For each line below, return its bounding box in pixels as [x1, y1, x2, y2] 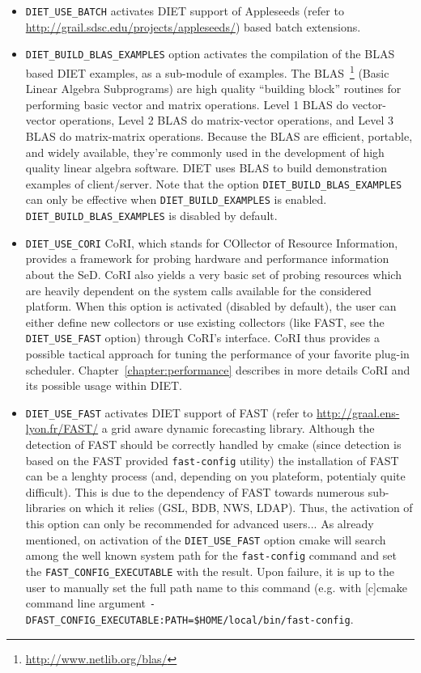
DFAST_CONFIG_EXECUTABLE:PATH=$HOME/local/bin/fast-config [25, 614, 351, 626]
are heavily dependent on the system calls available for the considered [25, 281, 372, 298]
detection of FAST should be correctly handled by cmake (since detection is [25, 436, 402, 452]
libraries [25, 499, 66, 516]
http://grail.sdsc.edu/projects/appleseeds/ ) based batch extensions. [25, 18, 361, 35]
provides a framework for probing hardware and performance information [25, 250, 389, 267]
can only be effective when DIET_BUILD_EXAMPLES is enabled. [25, 191, 327, 208]
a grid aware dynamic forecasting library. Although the [101, 420, 375, 437]
